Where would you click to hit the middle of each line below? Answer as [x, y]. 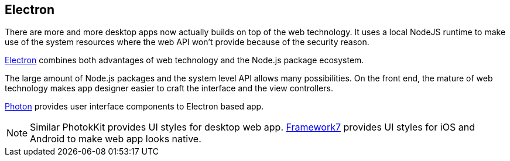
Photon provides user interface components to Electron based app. [134, 107]
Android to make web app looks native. [116, 139]
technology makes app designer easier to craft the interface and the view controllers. [169, 88]
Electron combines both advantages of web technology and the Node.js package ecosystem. [184, 60]
